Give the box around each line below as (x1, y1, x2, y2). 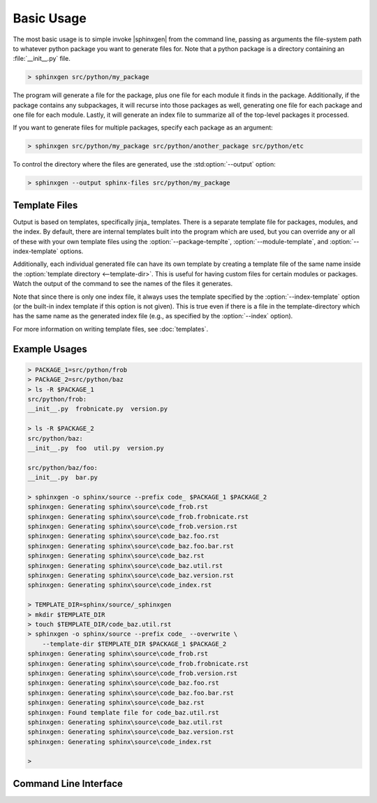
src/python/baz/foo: (27, 464, 98, 471)
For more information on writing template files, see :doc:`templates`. (13, 325, 209, 333)
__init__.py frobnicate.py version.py (27, 405, 168, 413)
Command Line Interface (13, 777, 124, 790)
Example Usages (13, 343, 87, 355)
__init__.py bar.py (27, 474, 98, 482)
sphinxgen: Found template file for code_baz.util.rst (27, 709, 219, 716)
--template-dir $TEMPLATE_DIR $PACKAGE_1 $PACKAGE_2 (42, 640, 227, 648)
